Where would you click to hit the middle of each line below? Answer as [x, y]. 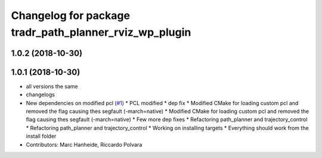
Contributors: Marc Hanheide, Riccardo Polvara [84, 144]
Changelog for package [71, 15]
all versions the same [52, 86]
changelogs [40, 94]
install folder [41, 136]
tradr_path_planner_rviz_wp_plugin [101, 32]
